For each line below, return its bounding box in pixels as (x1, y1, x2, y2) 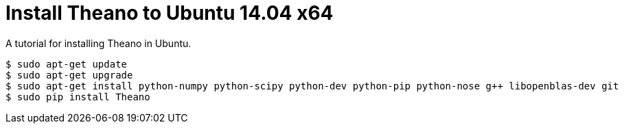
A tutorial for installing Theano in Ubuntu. (5, 37, 192, 49)
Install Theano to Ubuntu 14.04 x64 (5, 1, 334, 25)
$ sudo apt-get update (5, 58, 128, 70)
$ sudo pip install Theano (5, 91, 150, 102)
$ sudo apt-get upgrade (5, 69, 133, 81)
